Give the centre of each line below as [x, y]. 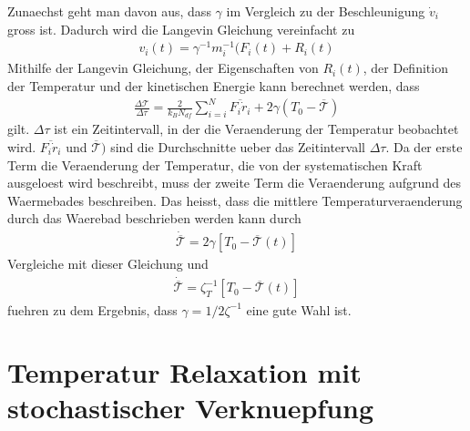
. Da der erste [424, 147]
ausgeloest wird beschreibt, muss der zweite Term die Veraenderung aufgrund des [235, 183]
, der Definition [405, 68]
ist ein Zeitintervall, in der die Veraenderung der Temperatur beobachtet [256, 129]
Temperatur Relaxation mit [184, 372]
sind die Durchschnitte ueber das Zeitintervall [238, 147]
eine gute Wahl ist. [299, 309]
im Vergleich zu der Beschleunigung [326, 11]
